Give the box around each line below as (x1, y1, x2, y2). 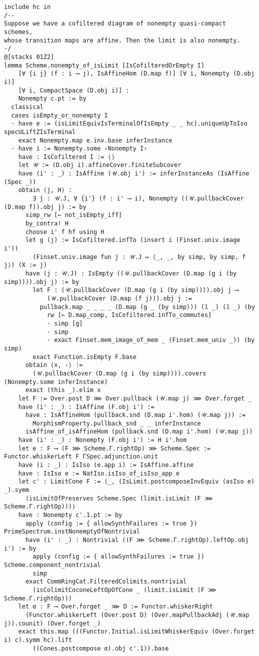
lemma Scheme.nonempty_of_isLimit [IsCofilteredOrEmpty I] (4, 61, 204, 69)
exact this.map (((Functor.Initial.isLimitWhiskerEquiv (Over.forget (18, 628, 255, 635)
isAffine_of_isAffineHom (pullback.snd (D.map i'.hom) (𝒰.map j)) (25, 428, 253, 435)
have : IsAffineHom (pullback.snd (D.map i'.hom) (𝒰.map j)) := (25, 411, 246, 419)
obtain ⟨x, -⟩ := (25, 361, 83, 369)
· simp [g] (46, 319, 83, 327)
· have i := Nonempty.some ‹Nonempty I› (11, 145, 147, 152)
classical (11, 103, 43, 110)
